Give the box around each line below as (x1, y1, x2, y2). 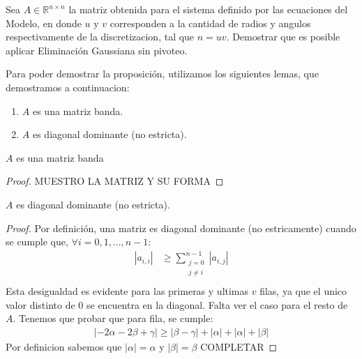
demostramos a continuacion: (6, 79, 130, 94)
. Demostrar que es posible (226, 29, 340, 44)
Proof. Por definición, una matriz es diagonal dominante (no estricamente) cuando (6, 220, 356, 235)
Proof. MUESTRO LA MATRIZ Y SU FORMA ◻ (6, 174, 224, 188)
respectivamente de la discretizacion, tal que (6, 29, 195, 44)
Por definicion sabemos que (6, 339, 122, 353)
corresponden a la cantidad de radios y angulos (110, 15, 311, 30)
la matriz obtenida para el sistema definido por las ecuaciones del (68, 2, 348, 16)
